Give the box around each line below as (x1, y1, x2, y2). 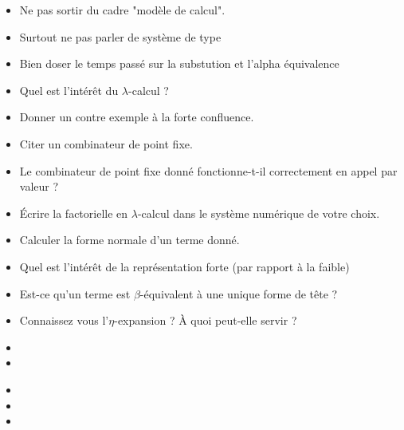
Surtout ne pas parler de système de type (19, 28, 222, 45)
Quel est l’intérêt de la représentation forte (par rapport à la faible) (19, 258, 350, 274)
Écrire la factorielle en (19, 204, 128, 221)
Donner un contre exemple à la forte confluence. (19, 108, 254, 125)
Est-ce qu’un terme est (19, 285, 131, 302)
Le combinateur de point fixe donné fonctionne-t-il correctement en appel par (19, 162, 398, 179)
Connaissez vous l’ (19, 312, 109, 329)
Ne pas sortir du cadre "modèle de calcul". (19, 2, 226, 18)
